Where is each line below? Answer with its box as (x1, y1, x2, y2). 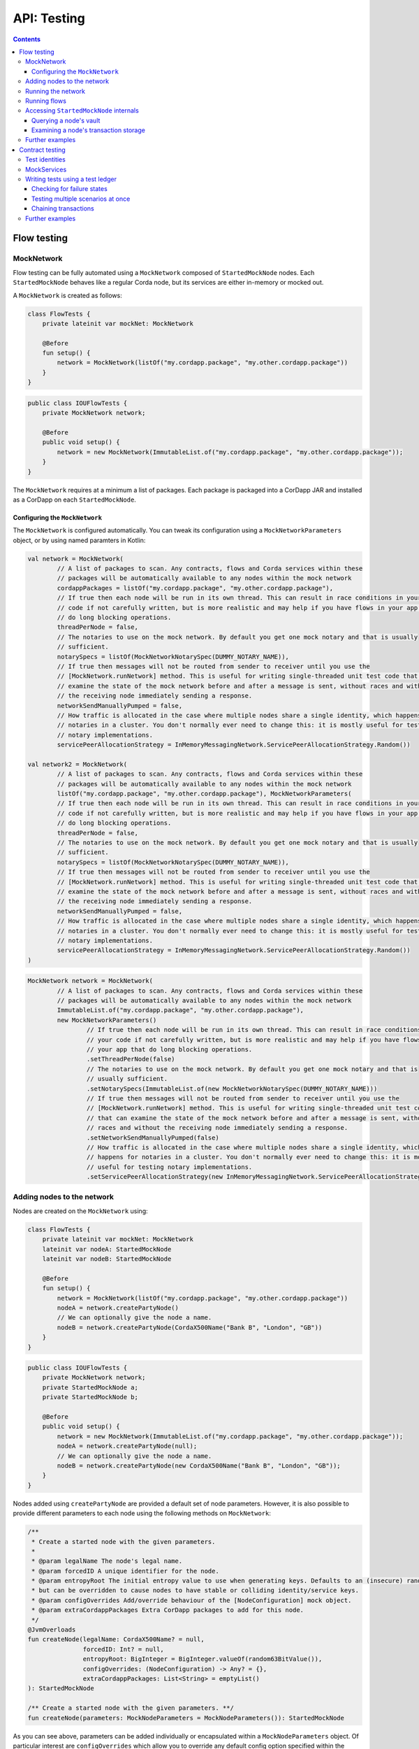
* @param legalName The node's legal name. (31, 1557, 183, 1565)
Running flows (25, 97, 66, 105)
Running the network (25, 87, 85, 95)
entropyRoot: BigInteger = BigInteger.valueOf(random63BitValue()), (82, 1655, 323, 1663)
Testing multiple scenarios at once (31, 194, 131, 203)
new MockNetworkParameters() (57, 1016, 157, 1024)
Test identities (25, 155, 66, 164)
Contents (13, 35, 41, 43)
